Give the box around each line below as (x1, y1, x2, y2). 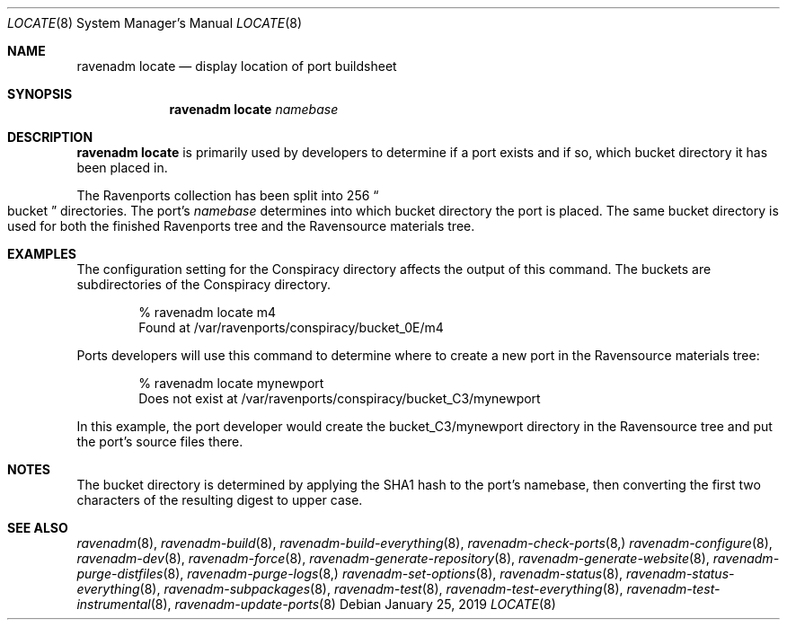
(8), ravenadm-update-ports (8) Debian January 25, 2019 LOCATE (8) (150, 596, 556, 612)
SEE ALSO (7, 520, 68, 535)
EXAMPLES (7, 246, 76, 261)
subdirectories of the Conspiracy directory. (76, 277, 332, 292)
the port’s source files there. (76, 434, 243, 449)
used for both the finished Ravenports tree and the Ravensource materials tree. (7, 218, 475, 234)
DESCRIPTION (7, 129, 93, 145)
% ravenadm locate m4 (138, 305, 277, 320)
